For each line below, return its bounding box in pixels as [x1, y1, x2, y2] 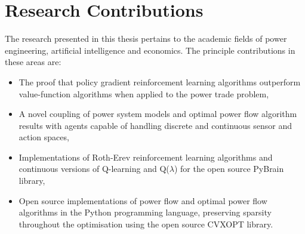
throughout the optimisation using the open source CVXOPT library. [19, 217, 273, 230]
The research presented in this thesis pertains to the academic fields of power [5, 32, 287, 45]
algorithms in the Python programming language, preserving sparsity [19, 206, 272, 218]
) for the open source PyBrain [174, 162, 284, 175]
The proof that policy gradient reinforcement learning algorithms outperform [19, 75, 301, 88]
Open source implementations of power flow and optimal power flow [19, 194, 267, 207]
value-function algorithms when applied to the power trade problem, [19, 87, 269, 100]
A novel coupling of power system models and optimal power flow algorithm [19, 107, 297, 120]
